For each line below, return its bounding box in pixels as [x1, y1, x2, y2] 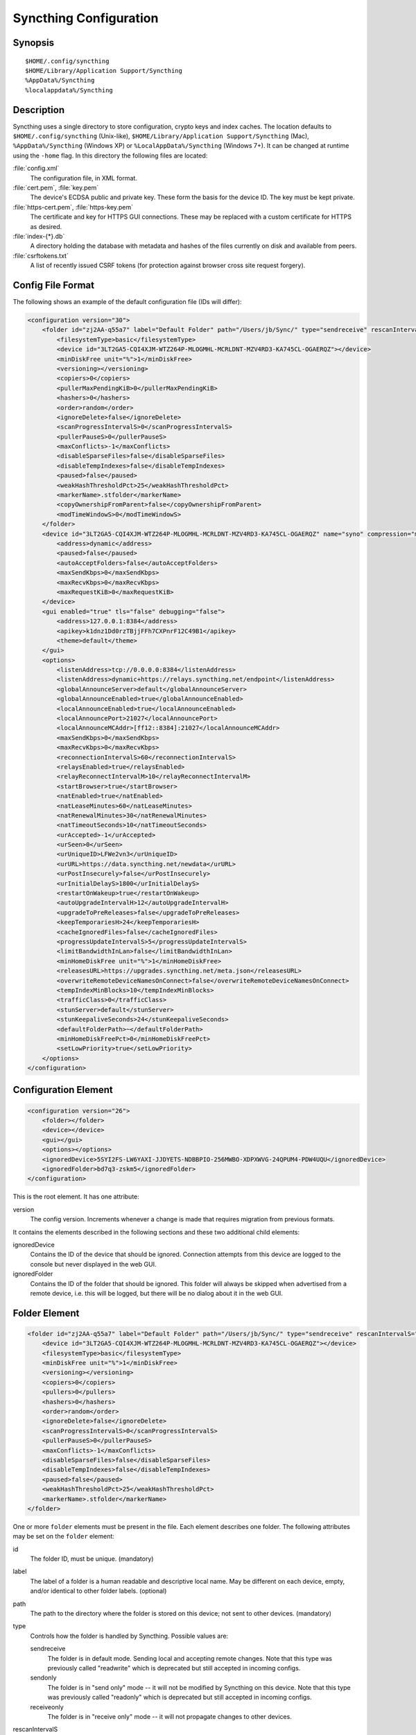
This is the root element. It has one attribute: [12, 1192, 140, 1201]
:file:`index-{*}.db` [12, 232, 65, 240]
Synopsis [12, 37, 55, 49]
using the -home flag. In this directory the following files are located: [12, 151, 208, 160]
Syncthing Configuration [12, 10, 159, 26]
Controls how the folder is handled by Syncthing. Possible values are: [30, 1632, 229, 1640]
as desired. [30, 222, 62, 230]
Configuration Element [12, 1084, 114, 1096]
